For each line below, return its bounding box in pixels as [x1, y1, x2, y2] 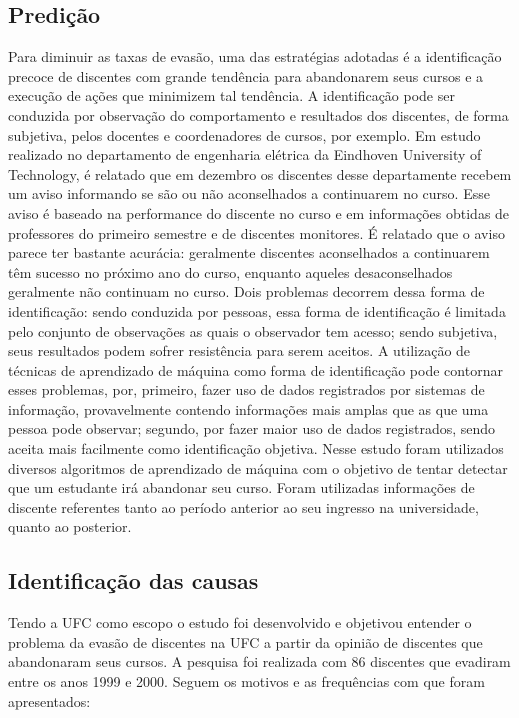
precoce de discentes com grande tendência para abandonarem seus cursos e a [8, 65, 484, 86]
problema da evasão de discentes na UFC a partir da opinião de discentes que [8, 631, 483, 652]
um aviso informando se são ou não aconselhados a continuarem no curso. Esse [8, 183, 490, 204]
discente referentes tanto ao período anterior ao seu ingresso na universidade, [8, 496, 479, 517]
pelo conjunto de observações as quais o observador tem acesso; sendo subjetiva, [8, 320, 498, 341]
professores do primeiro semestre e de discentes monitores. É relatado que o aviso [8, 222, 505, 243]
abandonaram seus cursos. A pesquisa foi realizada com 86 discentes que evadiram [8, 651, 511, 672]
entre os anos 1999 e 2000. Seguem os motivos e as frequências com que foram [8, 671, 485, 692]
